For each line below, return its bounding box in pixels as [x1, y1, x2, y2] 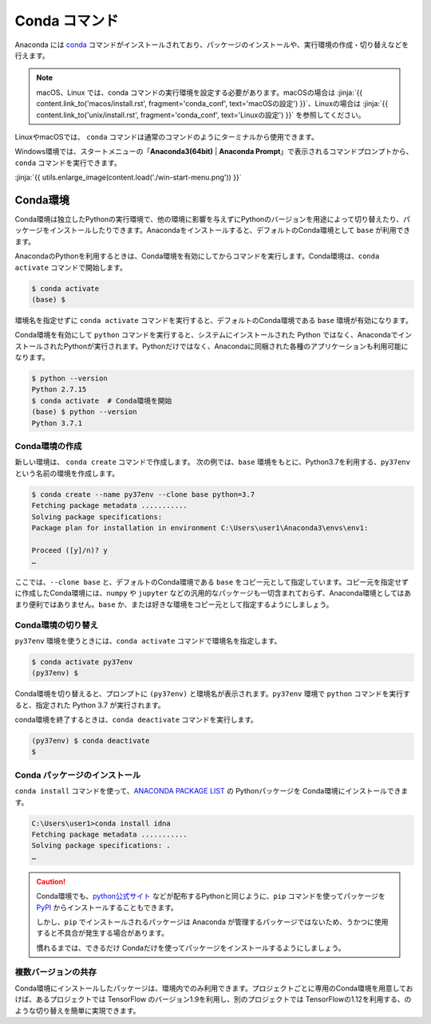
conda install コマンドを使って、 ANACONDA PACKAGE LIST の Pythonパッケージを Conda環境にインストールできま [14, 786, 409, 796]
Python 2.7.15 [31, 385, 87, 394]
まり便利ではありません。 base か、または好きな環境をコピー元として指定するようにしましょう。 [14, 599, 334, 609]
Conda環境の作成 [14, 440, 82, 451]
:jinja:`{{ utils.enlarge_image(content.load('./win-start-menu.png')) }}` [14, 172, 243, 183]
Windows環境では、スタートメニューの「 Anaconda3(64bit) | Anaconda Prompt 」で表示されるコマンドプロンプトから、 [14, 147, 413, 156]
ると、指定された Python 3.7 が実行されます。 [14, 700, 165, 710]
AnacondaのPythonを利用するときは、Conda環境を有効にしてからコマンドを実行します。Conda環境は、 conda [14, 251, 380, 261]
